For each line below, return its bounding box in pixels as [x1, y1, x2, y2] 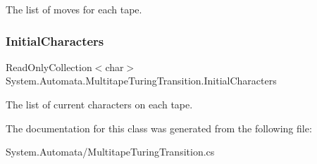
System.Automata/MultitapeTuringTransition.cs [6, 144, 215, 159]
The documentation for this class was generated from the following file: [6, 120, 312, 135]
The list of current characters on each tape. [6, 97, 193, 111]
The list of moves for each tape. [6, 2, 142, 16]
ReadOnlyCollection [6, 59, 92, 74]
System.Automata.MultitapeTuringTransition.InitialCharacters [6, 73, 277, 88]
